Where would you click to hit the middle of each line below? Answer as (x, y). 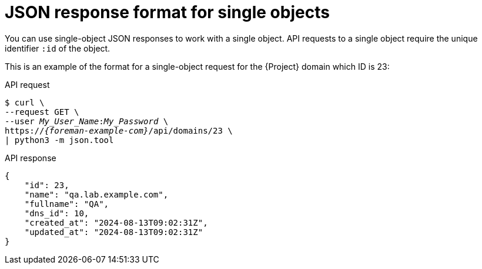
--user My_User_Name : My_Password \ (87, 121)
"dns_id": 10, (57, 213)
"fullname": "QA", (67, 204)
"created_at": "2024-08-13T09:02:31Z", (116, 222)
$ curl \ (25, 102)
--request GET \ (42, 112)
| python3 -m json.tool (59, 140)
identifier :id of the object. (58, 48)
